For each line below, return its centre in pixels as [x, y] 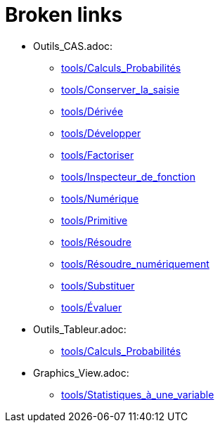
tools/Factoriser [98, 155]
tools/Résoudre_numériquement [135, 264]
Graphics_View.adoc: [81, 372]
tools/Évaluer [92, 307]
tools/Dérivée [92, 111]
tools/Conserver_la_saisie [121, 89]
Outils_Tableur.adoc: [80, 329]
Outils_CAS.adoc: [73, 46]
